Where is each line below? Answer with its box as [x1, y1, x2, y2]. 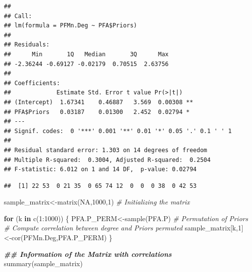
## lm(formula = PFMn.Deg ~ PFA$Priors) [4, 22, 137, 29]
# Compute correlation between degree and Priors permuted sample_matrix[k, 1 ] [4, 223, 244, 233]
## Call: [4, 12, 32, 20]
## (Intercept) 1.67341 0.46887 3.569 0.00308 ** [4, 98, 193, 106]
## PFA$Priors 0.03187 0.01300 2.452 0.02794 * [4, 108, 190, 115]
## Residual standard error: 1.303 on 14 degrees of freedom [4, 146, 207, 154]
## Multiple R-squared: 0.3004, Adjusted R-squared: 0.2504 [4, 156, 211, 163]
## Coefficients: [4, 79, 60, 87]
